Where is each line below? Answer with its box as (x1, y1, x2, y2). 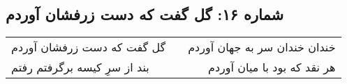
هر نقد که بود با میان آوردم (208, 59, 336, 76)
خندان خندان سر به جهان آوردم (188, 39, 336, 56)
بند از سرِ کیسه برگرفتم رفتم (11, 59, 149, 76)
